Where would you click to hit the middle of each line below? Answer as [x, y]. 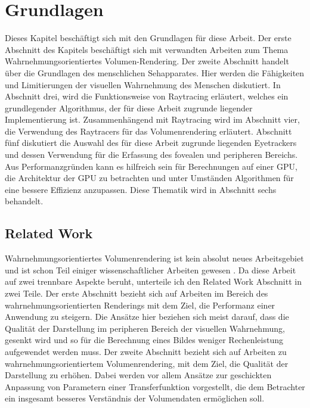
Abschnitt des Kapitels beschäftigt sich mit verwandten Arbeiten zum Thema [147, 49]
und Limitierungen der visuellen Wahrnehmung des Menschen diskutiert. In [143, 84]
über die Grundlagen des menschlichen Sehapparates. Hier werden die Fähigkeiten [155, 72]
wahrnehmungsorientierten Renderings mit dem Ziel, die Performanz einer [140, 305]
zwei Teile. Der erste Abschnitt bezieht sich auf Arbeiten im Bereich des [137, 293]
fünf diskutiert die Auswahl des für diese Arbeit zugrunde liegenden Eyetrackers [151, 143]
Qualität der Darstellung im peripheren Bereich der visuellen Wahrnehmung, [145, 328]
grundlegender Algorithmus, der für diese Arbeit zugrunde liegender [129, 108]
